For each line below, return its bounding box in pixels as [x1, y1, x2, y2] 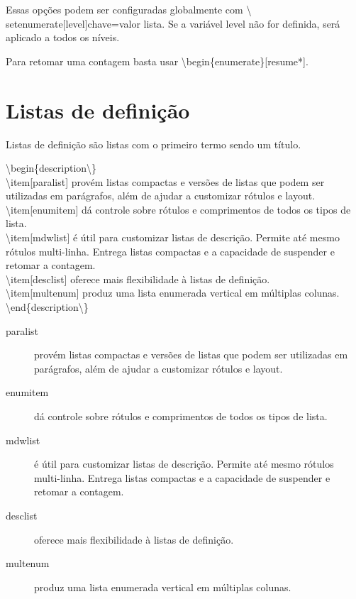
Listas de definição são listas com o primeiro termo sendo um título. [6, 136, 301, 151]
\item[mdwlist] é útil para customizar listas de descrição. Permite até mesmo [6, 230, 340, 245]
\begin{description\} [6, 160, 97, 175]
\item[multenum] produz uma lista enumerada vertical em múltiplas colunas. [6, 285, 340, 300]
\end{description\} [6, 299, 89, 314]
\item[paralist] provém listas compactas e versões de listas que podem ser [6, 174, 325, 189]
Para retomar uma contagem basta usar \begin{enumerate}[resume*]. [6, 53, 308, 68]
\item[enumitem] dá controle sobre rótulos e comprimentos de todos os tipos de [6, 202, 351, 216]
